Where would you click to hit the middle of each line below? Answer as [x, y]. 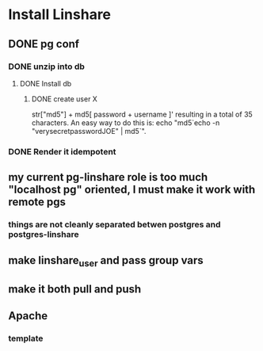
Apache [28, 316]
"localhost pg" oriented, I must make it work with [132, 190]
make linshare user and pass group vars [106, 261]
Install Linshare [60, 15]
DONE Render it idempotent [62, 151]
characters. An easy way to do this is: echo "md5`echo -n [126, 122]
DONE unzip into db [47, 67]
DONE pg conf [44, 44]
